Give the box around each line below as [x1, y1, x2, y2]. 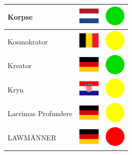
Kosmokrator [8, 36, 48, 46]
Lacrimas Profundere [8, 108, 72, 119]
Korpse [8, 11, 33, 22]
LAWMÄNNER [8, 132, 57, 143]
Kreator [8, 60, 32, 71]
